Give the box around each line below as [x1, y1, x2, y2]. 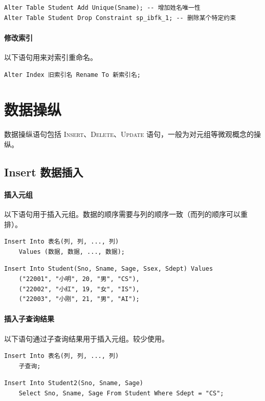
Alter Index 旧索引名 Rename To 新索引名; [4, 71, 141, 78]
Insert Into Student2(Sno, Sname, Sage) [4, 379, 144, 387]
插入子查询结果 [4, 313, 54, 324]
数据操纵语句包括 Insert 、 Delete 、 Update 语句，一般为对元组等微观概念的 [4, 129, 254, 139]
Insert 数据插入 [4, 164, 83, 179]
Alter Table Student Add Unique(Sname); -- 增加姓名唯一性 [4, 4, 201, 11]
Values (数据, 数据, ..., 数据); [18, 248, 125, 255]
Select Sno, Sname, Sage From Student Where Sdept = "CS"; [18, 389, 224, 397]
